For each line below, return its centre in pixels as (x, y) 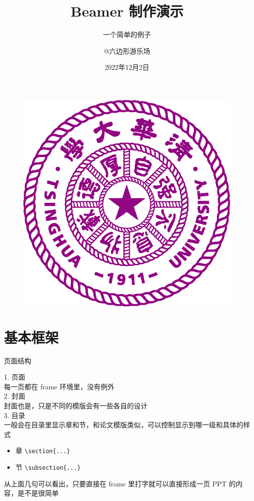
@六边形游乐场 (127, 50)
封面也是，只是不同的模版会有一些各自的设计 (76, 405)
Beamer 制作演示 (127, 11)
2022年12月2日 (127, 67)
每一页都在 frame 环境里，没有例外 (59, 386)
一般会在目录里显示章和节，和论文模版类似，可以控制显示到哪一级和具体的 (124, 425)
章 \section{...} (43, 451)
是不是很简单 (38, 493)
